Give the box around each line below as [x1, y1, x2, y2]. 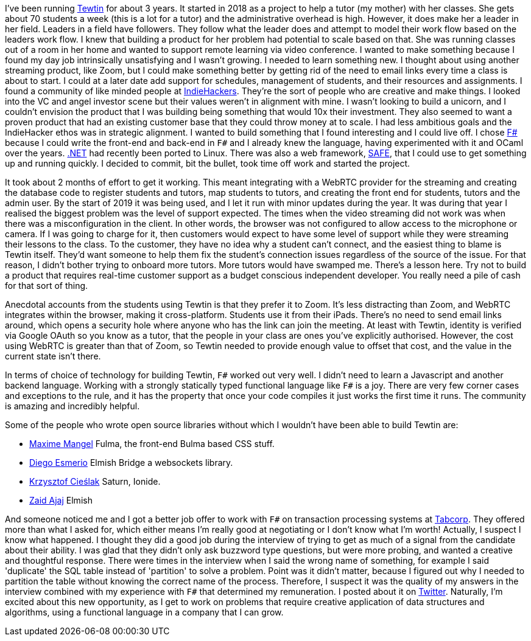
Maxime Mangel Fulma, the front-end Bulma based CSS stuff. [29, 438, 275, 449]
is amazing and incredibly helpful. [5, 401, 140, 411]
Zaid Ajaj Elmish [29, 495, 93, 505]
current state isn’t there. [5, 351, 101, 361]
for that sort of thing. [5, 280, 88, 291]
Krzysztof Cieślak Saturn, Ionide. [29, 476, 161, 487]
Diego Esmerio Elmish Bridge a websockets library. [29, 457, 233, 468]
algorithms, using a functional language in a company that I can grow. [5, 607, 284, 617]
